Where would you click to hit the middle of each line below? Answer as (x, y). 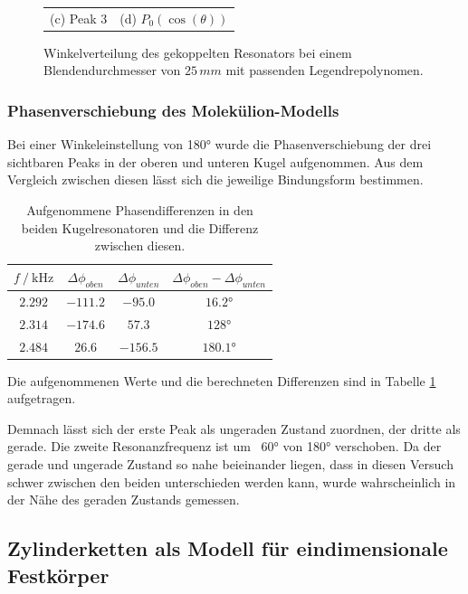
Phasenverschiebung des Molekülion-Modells (173, 110)
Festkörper (58, 575)
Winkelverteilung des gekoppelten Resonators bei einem (198, 52)
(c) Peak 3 (79, 18)
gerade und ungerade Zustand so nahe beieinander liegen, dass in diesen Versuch (230, 464)
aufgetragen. (42, 398)
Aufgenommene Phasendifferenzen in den (140, 210)
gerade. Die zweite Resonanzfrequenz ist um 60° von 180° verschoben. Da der (224, 446)
